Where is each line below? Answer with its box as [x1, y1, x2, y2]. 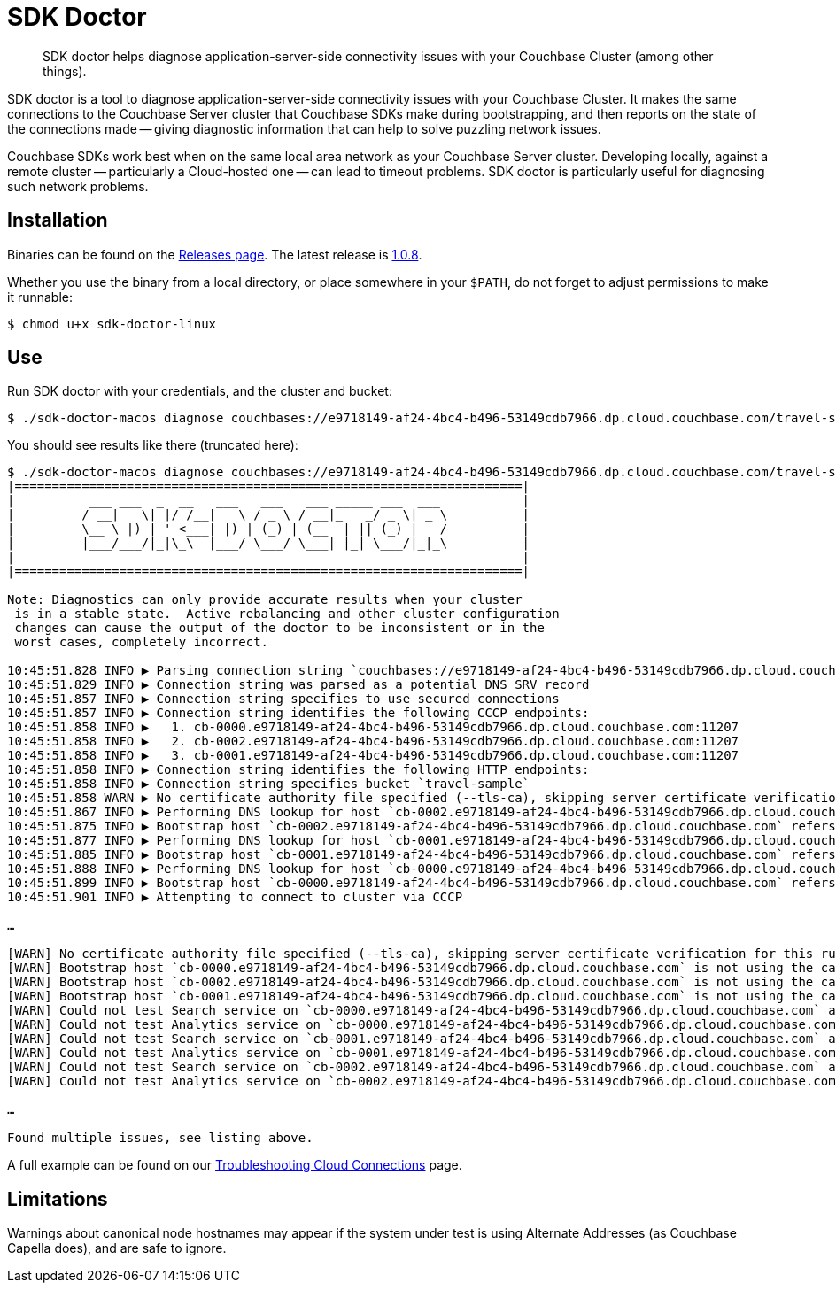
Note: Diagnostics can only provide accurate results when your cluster [7, 592, 522, 607]
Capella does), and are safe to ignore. [7, 1240, 227, 1256]
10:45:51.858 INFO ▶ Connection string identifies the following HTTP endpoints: [7, 762, 590, 777]
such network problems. [7, 178, 149, 194]
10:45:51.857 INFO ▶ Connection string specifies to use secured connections [7, 691, 560, 707]
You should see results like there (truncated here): [7, 437, 298, 453]
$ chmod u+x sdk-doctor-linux [7, 316, 217, 331]
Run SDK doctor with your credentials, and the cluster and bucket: [7, 383, 392, 399]
